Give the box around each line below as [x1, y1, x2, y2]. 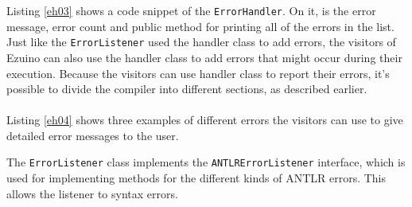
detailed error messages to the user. [6, 127, 179, 143]
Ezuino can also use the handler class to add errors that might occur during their [6, 49, 402, 65]
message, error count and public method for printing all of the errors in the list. [6, 18, 395, 34]
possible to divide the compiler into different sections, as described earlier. [6, 80, 367, 97]
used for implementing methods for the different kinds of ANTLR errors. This [6, 170, 387, 186]
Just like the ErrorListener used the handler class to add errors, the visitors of [6, 33, 396, 50]
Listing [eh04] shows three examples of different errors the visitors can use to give [6, 111, 403, 128]
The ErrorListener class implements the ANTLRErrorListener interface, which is [6, 154, 406, 170]
